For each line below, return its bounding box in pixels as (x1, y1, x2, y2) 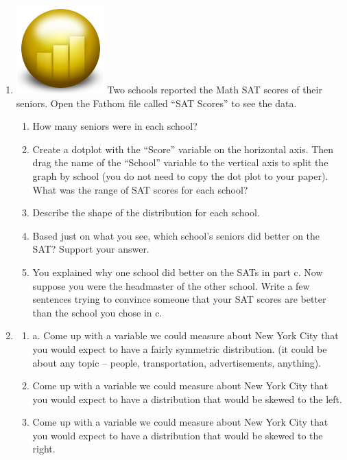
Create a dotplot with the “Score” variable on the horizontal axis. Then (32, 141, 334, 156)
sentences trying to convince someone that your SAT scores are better (32, 292, 326, 306)
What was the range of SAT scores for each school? (32, 182, 248, 196)
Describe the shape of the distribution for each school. (32, 205, 260, 220)
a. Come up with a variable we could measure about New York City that (32, 328, 339, 343)
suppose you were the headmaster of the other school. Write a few (32, 278, 310, 292)
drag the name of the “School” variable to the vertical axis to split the (32, 155, 328, 170)
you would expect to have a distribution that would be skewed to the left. (32, 391, 342, 406)
